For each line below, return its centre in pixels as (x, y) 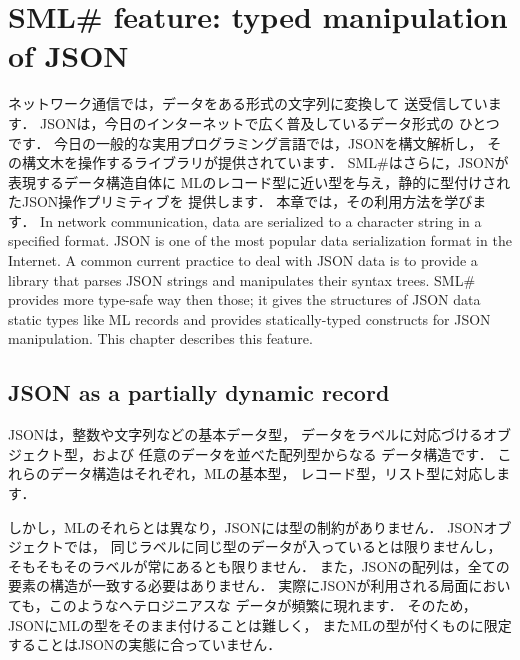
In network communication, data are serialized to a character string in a (261, 220)
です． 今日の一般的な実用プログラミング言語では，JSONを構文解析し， (245, 142)
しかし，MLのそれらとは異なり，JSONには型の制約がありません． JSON (246, 526)
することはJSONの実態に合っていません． (145, 644)
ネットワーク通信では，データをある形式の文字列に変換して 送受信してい (248, 103)
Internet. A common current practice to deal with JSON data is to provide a (243, 260)
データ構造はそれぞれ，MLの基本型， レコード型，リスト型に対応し (273, 473)
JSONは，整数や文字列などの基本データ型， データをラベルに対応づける (246, 434)
